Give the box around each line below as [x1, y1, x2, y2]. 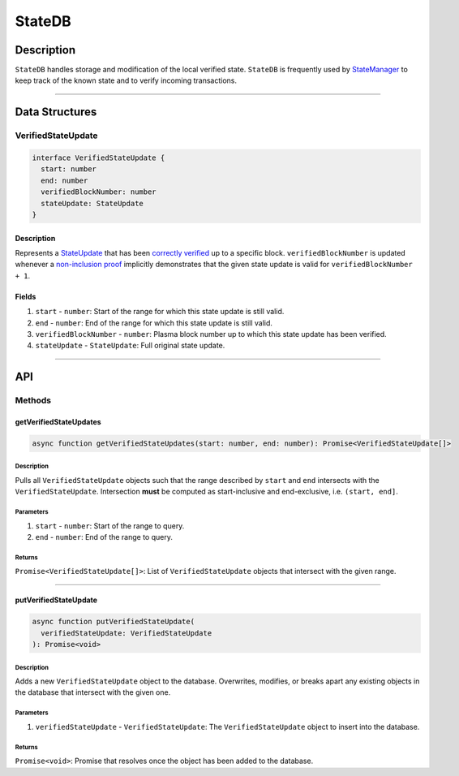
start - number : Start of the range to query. [35, 520, 185, 531]
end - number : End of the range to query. [35, 532, 174, 541]
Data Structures [15, 106, 97, 119]
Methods [15, 394, 52, 406]
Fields [15, 291, 36, 301]
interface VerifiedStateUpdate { [32, 153, 165, 162]
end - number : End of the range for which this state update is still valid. [35, 317, 273, 328]
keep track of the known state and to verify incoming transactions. [15, 75, 237, 85]
